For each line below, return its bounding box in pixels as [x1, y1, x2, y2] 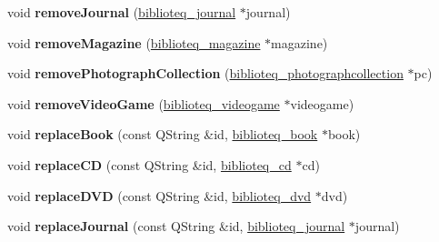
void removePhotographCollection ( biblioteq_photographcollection [7, 64, 404, 83]
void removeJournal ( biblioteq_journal [7, 3, 236, 21]
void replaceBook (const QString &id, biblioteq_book [7, 125, 318, 144]
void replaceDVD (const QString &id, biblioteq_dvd [7, 186, 312, 205]
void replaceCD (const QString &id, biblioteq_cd [7, 155, 292, 174]
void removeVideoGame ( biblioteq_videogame [7, 94, 280, 113]
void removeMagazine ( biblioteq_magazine [7, 33, 261, 52]
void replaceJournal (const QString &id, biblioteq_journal [7, 217, 345, 236]
